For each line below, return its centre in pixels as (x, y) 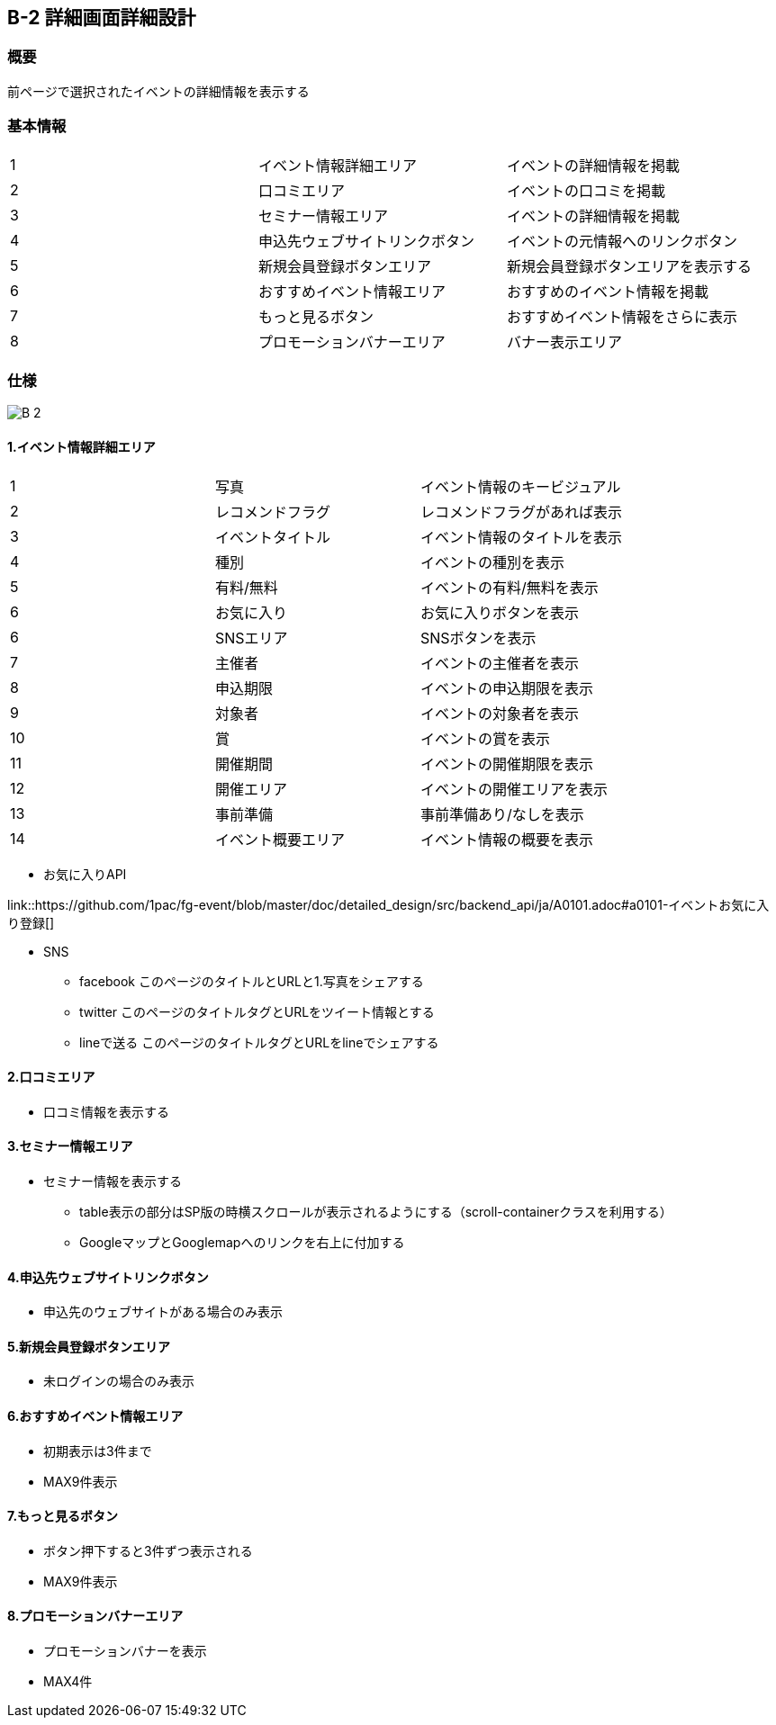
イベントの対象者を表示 (500, 713)
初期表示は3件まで (98, 1451)
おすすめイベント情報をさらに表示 (623, 316)
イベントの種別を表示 (493, 562)
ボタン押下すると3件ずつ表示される (148, 1550)
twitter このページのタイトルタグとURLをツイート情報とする (257, 1011)
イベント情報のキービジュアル (521, 486)
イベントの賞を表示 (486, 738)
